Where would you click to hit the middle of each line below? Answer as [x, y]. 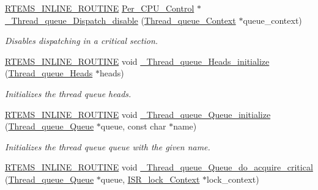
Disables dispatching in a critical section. [82, 41]
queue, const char [133, 126]
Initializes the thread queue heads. [68, 93]
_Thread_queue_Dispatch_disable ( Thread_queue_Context [120, 20]
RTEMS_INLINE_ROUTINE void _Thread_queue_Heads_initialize [137, 61]
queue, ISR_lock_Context [150, 179]
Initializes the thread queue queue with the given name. [108, 146]
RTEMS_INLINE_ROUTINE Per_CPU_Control [100, 8]
